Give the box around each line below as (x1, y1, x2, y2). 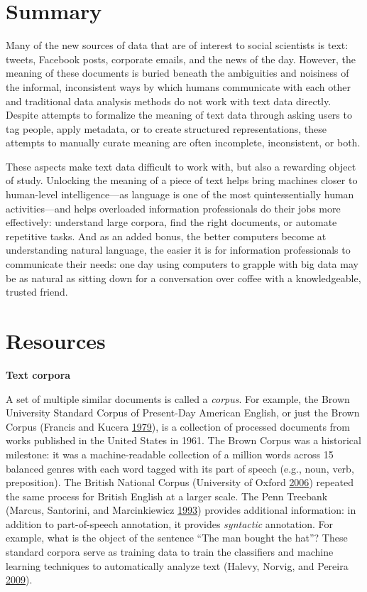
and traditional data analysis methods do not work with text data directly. (6, 93, 332, 108)
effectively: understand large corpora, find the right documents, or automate (6, 215, 337, 230)
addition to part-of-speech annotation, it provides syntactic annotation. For (6, 516, 333, 531)
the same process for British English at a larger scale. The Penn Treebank (6, 488, 328, 503)
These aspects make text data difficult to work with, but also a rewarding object (6, 158, 356, 173)
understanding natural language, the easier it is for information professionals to (6, 242, 351, 257)
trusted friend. (6, 284, 68, 299)
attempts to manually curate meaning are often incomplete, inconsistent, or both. (6, 135, 361, 150)
